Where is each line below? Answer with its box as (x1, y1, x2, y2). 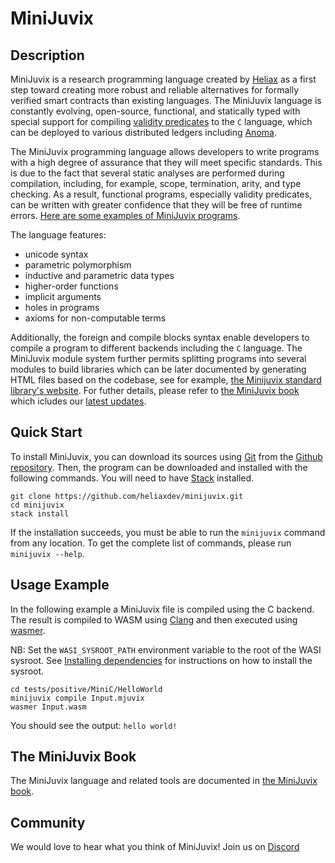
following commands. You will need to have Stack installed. (10, 472, 255, 484)
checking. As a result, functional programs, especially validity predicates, (10, 188, 313, 200)
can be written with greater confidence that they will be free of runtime (10, 199, 303, 211)
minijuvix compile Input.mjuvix (10, 693, 145, 703)
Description (10, 47, 85, 64)
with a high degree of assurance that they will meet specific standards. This (10, 157, 323, 168)
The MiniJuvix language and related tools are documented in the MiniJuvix (10, 775, 318, 787)
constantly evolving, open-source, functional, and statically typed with (10, 105, 301, 117)
